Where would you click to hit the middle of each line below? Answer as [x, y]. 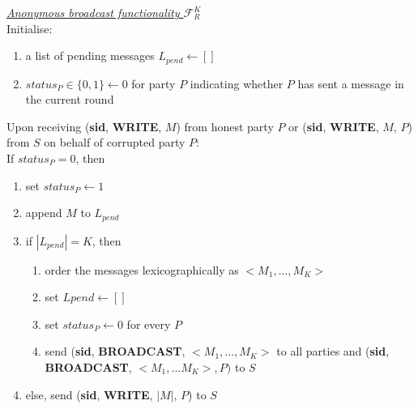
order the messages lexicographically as [142, 269]
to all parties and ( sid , [333, 351]
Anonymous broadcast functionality [93, 12]
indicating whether [237, 83]
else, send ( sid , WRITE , [89, 394]
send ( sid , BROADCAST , [115, 351]
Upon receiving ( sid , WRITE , [84, 126]
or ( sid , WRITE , [334, 126]
